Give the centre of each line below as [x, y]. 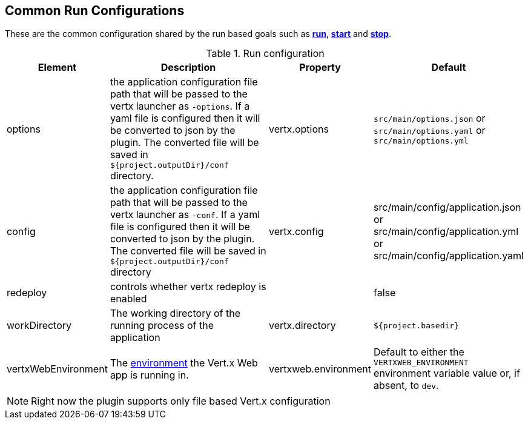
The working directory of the [175, 313]
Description [188, 68]
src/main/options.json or [430, 118]
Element [57, 68]
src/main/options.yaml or [430, 131]
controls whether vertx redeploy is [188, 287]
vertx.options [299, 129]
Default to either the [419, 352]
